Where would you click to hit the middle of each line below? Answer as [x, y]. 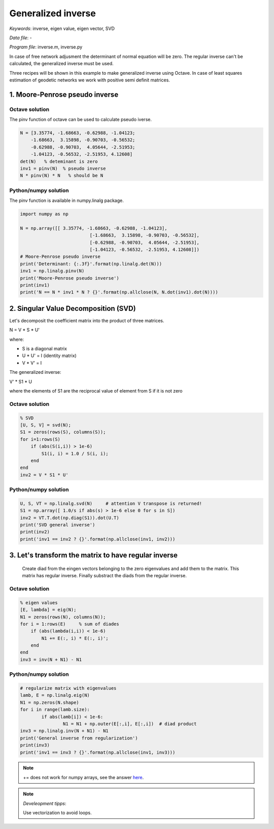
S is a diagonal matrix [44, 349]
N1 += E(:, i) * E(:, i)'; [75, 638]
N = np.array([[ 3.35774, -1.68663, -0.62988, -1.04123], [94, 228]
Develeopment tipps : [45, 803]
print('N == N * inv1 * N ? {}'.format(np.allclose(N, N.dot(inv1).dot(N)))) [119, 292]
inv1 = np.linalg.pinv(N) [52, 271]
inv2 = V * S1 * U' [44, 475]
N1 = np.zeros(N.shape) [50, 702]
